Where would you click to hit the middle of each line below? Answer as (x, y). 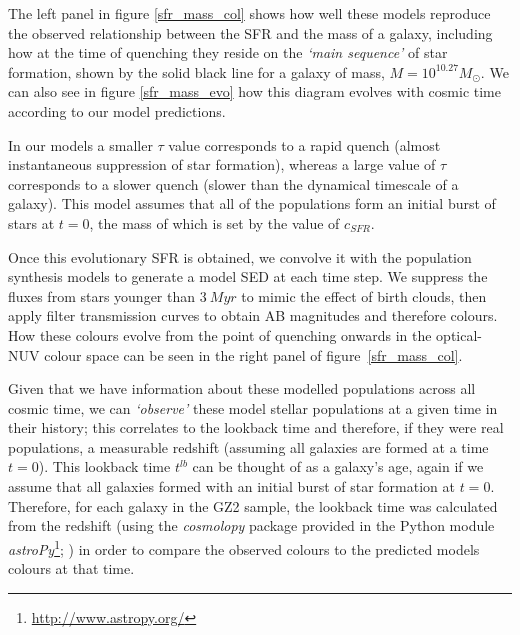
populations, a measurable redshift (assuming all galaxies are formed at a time (248, 446)
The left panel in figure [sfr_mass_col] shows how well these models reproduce (249, 13)
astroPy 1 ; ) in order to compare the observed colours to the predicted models (244, 547)
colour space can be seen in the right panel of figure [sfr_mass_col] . (253, 354)
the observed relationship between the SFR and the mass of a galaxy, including (250, 32)
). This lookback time (104, 466)
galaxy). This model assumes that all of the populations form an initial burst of (252, 203)
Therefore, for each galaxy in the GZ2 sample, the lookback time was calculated (253, 505)
